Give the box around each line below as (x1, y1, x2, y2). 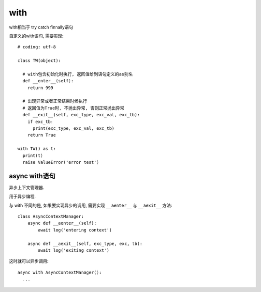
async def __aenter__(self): (27, 220, 97, 226)
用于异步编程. (9, 194, 36, 200)
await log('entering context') (38, 227, 112, 232)
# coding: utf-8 (17, 44, 56, 50)
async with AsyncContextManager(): (17, 269, 102, 275)
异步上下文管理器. (9, 184, 44, 190)
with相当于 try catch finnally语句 (9, 24, 73, 30)
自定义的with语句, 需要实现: (9, 33, 64, 39)
